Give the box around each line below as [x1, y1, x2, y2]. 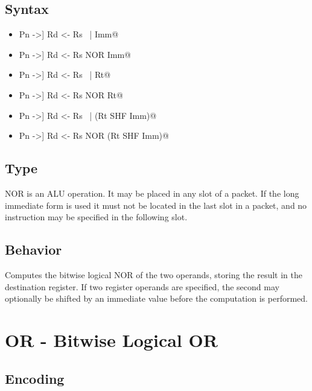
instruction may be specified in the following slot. [5, 211, 188, 223]
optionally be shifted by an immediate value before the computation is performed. [5, 292, 308, 305]
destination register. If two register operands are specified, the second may [5, 280, 279, 293]
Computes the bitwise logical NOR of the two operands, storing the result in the [5, 268, 303, 281]
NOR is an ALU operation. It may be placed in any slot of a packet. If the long [5, 186, 299, 199]
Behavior [5, 240, 62, 259]
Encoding [5, 369, 65, 387]
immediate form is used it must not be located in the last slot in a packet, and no [5, 199, 307, 211]
